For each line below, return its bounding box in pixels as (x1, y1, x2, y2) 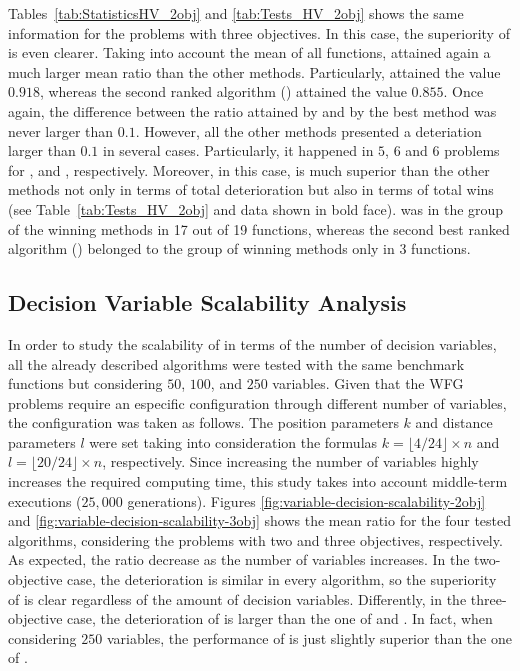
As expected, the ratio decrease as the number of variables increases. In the (8, 549, 470, 570)
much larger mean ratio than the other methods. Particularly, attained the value (8, 61, 501, 82)
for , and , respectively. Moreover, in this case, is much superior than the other (8, 159, 490, 180)
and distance (415, 412, 493, 433)
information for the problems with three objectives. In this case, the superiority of (8, 22, 510, 43)
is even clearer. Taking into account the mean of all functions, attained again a (8, 42, 491, 63)
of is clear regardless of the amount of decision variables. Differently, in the (8, 588, 467, 609)
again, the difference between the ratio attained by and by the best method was (8, 100, 497, 121)
